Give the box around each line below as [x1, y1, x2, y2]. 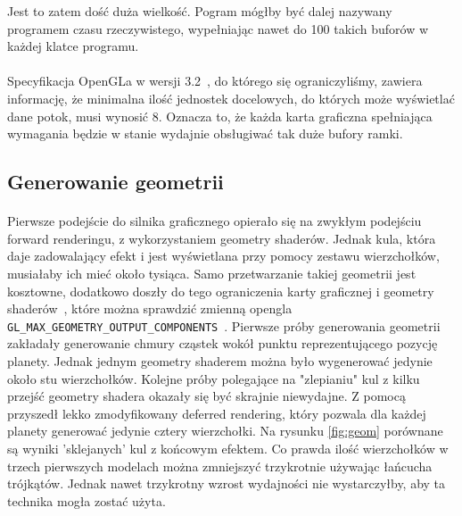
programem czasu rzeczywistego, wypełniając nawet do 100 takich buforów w [7, 19, 429, 37]
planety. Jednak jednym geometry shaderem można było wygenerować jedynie [7, 351, 433, 370]
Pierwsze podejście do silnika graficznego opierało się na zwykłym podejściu [7, 212, 422, 230]
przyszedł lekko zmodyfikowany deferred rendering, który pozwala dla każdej [7, 404, 426, 422]
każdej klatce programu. [7, 37, 139, 55]
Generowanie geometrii [7, 168, 224, 196]
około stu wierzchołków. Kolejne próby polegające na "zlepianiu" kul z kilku [7, 369, 420, 387]
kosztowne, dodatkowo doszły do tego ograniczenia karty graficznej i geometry [7, 281, 434, 300]
